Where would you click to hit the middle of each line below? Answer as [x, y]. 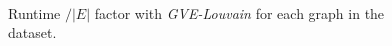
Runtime [34, 12]
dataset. [32, 32]
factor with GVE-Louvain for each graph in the [239, 12]
